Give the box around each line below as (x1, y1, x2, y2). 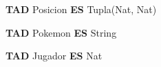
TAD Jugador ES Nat (6, 48, 103, 63)
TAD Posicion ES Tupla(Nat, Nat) (6, 2, 157, 16)
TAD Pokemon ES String (6, 25, 117, 39)
